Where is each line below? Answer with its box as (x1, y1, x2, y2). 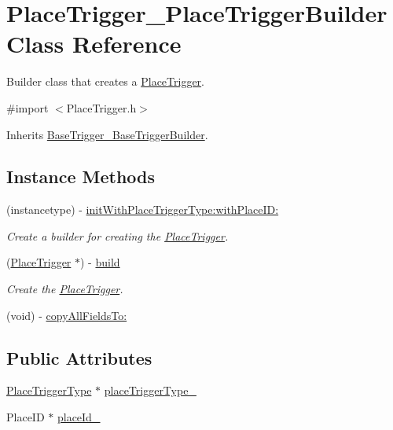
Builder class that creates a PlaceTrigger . (6, 73, 204, 90)
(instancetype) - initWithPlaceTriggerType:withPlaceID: (6, 201, 279, 218)
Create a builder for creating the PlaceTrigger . (6, 227, 229, 244)
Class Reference (6, 28, 182, 60)
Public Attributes (6, 345, 152, 369)
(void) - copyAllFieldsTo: (6, 307, 127, 323)
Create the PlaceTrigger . (6, 281, 123, 297)
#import (6, 99, 49, 116)
